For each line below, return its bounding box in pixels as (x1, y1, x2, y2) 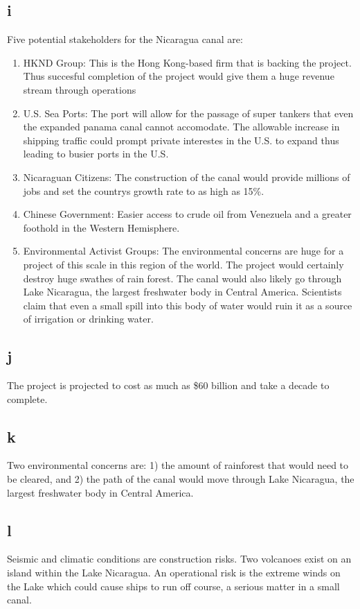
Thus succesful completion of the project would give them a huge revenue (23, 69, 334, 83)
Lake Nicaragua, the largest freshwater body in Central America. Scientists (23, 284, 342, 299)
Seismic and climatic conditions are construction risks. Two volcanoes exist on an (7, 551, 352, 566)
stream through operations (23, 82, 136, 96)
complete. (7, 391, 48, 406)
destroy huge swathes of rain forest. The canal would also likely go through (23, 271, 342, 285)
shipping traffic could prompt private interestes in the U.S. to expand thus (23, 132, 339, 147)
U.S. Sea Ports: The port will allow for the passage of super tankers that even (23, 105, 354, 120)
